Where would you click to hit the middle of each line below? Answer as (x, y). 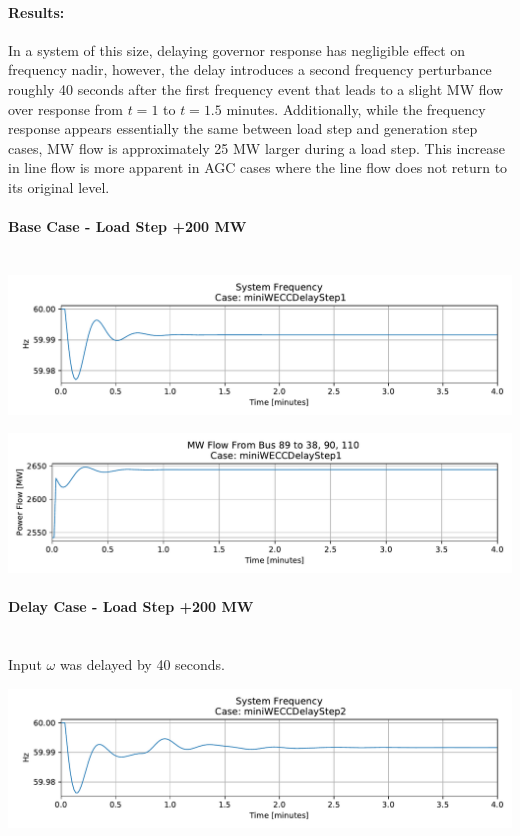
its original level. (59, 186)
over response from (65, 108)
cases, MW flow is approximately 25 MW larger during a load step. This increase (256, 147)
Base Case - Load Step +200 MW (127, 226)
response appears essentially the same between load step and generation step (243, 128)
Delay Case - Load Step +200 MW (131, 606)
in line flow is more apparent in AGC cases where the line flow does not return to (258, 167)
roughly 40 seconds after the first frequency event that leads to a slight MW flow (256, 88)
